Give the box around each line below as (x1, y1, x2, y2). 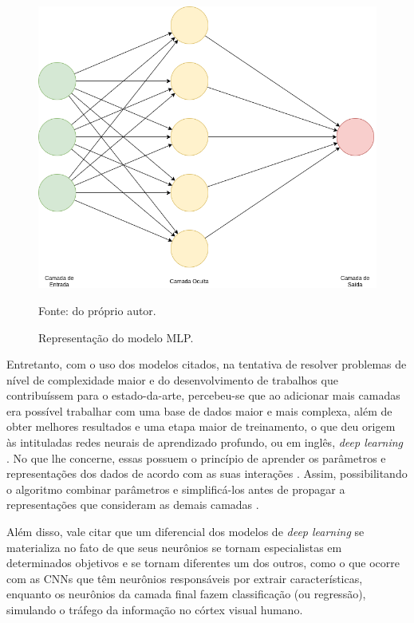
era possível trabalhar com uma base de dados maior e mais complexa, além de (6, 402, 392, 419)
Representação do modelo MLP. (38, 329, 194, 345)
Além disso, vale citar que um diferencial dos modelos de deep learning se (6, 523, 365, 540)
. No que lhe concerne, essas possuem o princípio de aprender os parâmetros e (6, 449, 386, 466)
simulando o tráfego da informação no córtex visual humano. (6, 601, 303, 618)
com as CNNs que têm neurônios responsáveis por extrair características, (6, 570, 363, 586)
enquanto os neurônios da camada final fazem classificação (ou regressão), (6, 586, 366, 602)
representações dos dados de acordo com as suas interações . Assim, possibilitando (6, 465, 408, 482)
